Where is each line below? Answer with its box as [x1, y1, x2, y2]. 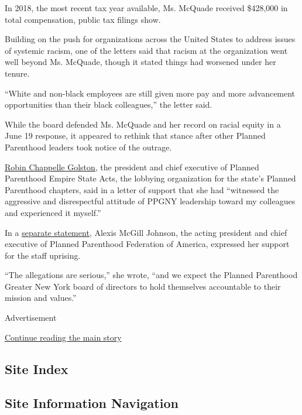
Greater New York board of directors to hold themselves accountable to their [5, 280, 281, 292]
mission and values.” [5, 291, 77, 304]
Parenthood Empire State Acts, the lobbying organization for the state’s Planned [5, 172, 296, 184]
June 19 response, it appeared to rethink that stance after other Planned [5, 129, 266, 142]
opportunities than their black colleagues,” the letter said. [5, 98, 212, 111]
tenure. [5, 67, 30, 79]
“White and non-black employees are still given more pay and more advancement [5, 87, 296, 99]
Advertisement [5, 311, 57, 324]
